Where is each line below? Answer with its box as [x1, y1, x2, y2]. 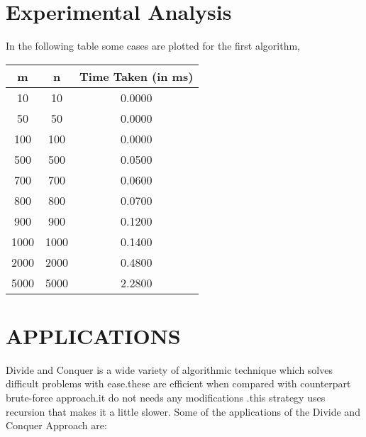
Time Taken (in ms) [79, 67, 194, 84]
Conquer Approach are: [6, 418, 107, 433]
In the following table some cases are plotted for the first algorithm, [6, 38, 301, 53]
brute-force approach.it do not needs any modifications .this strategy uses [6, 390, 326, 405]
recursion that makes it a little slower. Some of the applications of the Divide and [6, 404, 360, 419]
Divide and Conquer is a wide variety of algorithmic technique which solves [6, 362, 333, 377]
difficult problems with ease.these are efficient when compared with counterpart [6, 376, 351, 391]
